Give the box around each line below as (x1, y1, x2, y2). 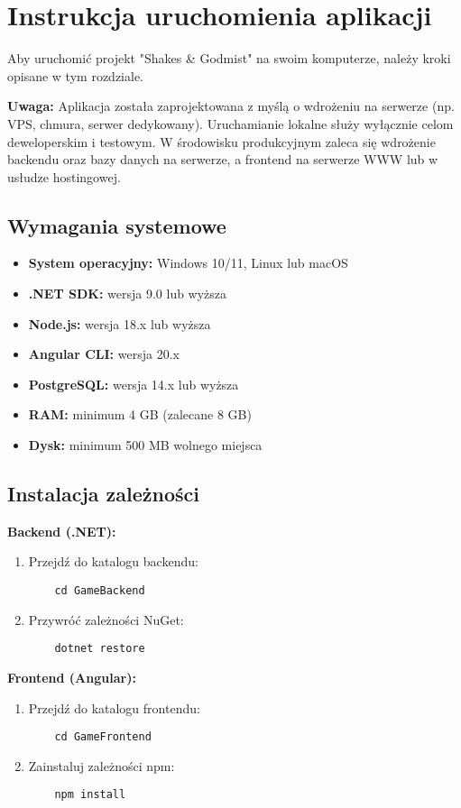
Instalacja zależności (7, 480, 199, 508)
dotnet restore (54, 642, 145, 656)
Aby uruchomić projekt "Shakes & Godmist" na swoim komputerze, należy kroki (7, 49, 451, 68)
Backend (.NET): (7, 521, 116, 540)
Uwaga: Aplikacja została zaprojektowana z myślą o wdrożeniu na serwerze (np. (7, 96, 455, 115)
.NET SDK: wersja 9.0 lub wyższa (28, 284, 227, 303)
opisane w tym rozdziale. (7, 66, 143, 85)
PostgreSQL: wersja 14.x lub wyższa (28, 374, 239, 393)
